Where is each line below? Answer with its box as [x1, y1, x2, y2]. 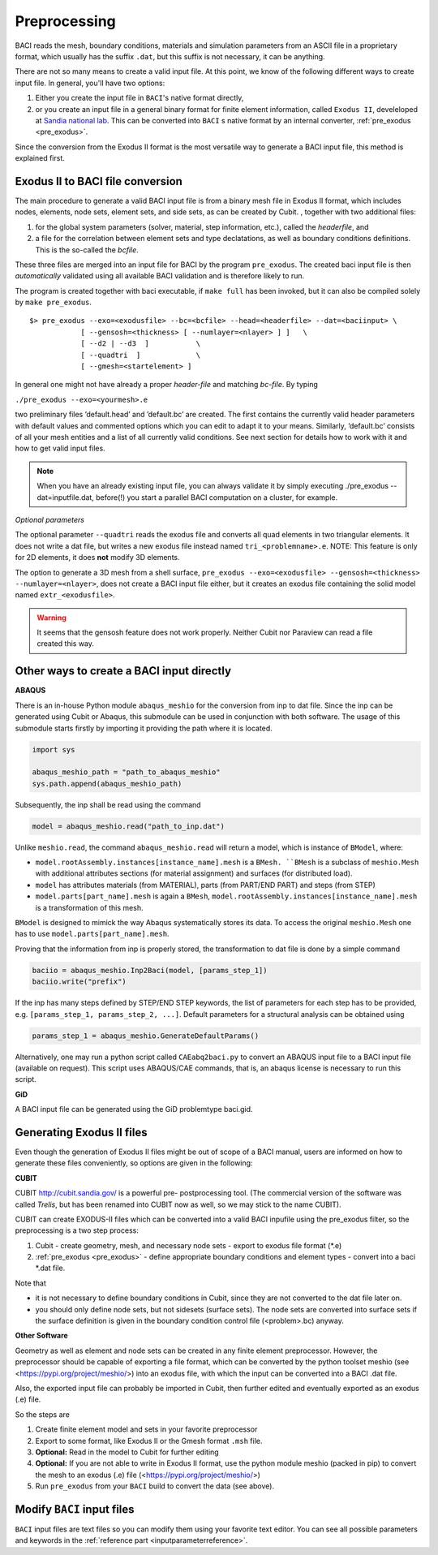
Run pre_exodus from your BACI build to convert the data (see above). [35, 1481, 275, 1491]
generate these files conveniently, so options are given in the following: [15, 1158, 253, 1168]
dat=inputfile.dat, [36, 492, 95, 502]
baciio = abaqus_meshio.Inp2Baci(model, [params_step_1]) [32, 966, 268, 975]
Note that [15, 1278, 46, 1288]
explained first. [15, 153, 65, 163]
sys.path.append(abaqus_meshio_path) [32, 779, 182, 788]
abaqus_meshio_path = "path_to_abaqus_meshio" [32, 768, 221, 777]
